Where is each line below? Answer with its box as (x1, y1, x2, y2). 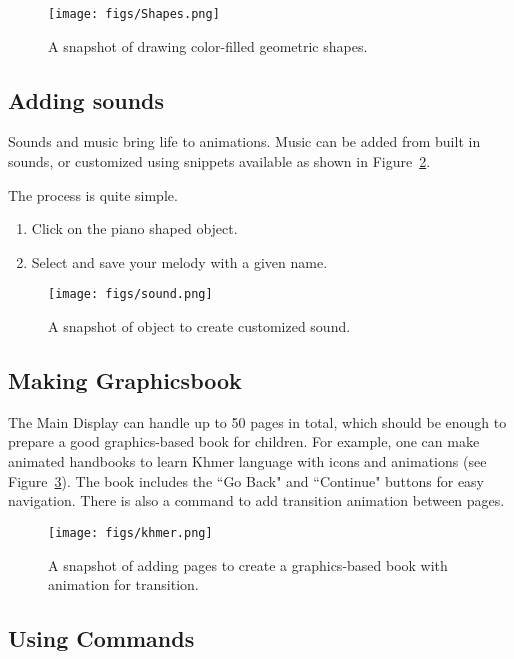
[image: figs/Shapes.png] (48, 7, 220, 21)
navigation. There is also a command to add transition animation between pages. (8, 490, 505, 511)
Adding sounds (8, 84, 165, 115)
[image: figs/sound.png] (48, 287, 213, 302)
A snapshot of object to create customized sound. (48, 316, 351, 337)
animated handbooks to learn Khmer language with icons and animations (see (8, 451, 487, 472)
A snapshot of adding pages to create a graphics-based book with (48, 554, 448, 575)
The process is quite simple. (8, 184, 178, 205)
